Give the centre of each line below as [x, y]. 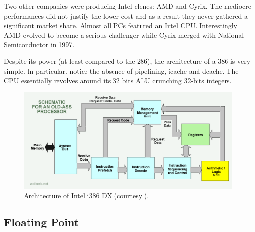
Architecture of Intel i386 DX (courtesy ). [86, 195]
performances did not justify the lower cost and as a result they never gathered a [126, 15]
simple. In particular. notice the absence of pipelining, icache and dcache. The [121, 71]
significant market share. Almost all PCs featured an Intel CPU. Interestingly [121, 25]
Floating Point [42, 222]
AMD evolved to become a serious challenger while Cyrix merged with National [124, 35]
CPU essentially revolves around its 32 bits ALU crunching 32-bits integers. [118, 80]
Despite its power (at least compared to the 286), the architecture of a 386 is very [127, 61]
